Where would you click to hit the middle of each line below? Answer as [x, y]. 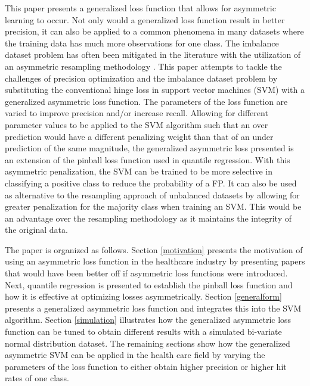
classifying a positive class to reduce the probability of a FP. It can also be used [151, 183]
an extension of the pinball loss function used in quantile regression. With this [148, 159]
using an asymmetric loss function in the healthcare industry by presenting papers [155, 261]
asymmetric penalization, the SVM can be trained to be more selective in [139, 171]
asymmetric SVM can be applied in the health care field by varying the [135, 355]
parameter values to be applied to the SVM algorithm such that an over [137, 124]
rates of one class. [37, 378]
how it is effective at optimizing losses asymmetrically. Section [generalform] [143, 296]
